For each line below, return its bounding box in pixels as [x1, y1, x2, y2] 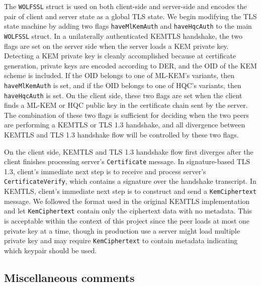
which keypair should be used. [4, 245, 97, 255]
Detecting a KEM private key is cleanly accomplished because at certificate [4, 50, 236, 61]
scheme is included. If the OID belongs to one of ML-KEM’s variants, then [4, 70, 234, 81]
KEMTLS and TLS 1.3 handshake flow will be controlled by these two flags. [4, 129, 239, 140]
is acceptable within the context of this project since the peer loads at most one [4, 216, 250, 226]
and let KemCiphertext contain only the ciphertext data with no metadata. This [4, 205, 252, 216]
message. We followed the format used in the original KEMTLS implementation [4, 195, 250, 206]
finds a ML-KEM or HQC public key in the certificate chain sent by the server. [4, 100, 248, 110]
